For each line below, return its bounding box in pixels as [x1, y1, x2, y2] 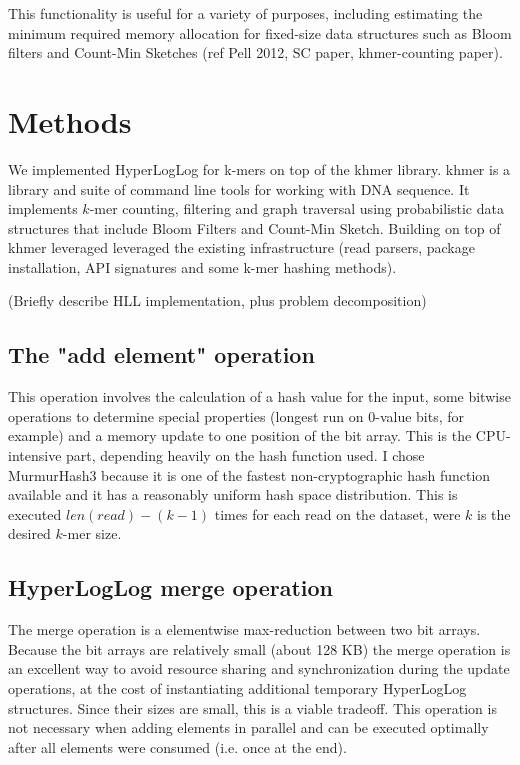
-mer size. [62, 523, 122, 544]
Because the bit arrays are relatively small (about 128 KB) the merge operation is [8, 638, 511, 659]
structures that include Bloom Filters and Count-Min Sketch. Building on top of [8, 217, 501, 238]
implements [8, 198, 78, 219]
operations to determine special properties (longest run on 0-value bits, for [8, 405, 465, 426]
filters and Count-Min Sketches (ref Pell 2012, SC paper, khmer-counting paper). [8, 42, 503, 63]
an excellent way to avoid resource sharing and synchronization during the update [8, 658, 510, 679]
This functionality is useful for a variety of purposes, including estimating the [8, 3, 483, 23]
